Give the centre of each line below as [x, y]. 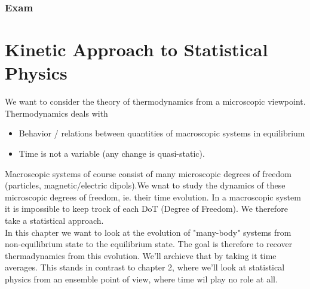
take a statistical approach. [54, 220]
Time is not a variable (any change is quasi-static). [112, 153]
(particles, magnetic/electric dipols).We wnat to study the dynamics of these [145, 185]
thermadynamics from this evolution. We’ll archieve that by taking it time [141, 255]
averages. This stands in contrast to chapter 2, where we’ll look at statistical [145, 267]
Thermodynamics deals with [56, 113]
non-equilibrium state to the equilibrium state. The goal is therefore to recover [149, 244]
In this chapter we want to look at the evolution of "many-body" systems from [148, 232]
